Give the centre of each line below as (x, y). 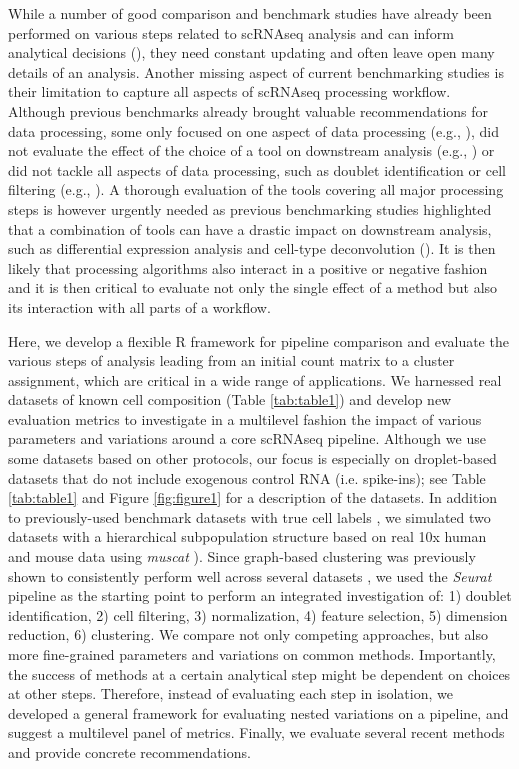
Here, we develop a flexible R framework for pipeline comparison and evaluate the (258, 340)
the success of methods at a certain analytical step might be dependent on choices (259, 673)
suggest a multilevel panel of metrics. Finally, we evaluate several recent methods (256, 732)
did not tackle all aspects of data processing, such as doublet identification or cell (257, 169)
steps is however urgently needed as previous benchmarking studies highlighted (250, 208)
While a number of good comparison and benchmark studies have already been (250, 13)
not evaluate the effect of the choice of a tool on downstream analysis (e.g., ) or (251, 150)
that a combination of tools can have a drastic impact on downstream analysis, (250, 228)
